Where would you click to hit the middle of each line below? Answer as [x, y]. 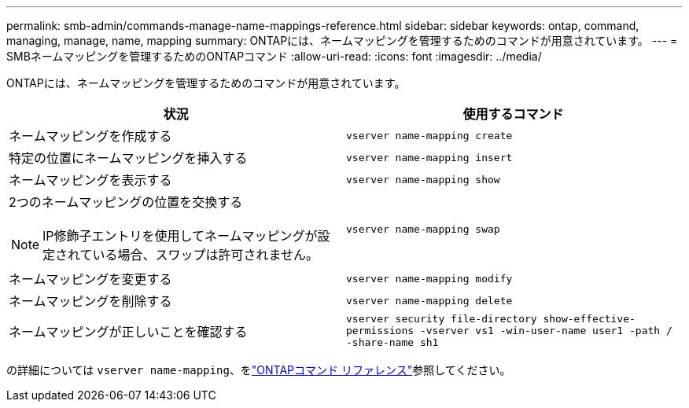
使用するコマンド [513, 114]
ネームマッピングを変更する [90, 279]
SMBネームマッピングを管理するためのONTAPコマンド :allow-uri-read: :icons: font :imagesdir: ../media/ [274, 56]
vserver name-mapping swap [423, 229]
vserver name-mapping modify [429, 278]
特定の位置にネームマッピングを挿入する [128, 158]
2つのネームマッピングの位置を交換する [126, 202]
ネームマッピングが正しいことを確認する [128, 331]
